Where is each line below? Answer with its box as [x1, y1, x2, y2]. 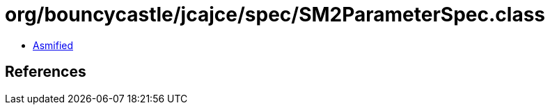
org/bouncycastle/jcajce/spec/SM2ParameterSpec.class [5, 3, 546, 26]
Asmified [33, 39, 74, 51]
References [5, 63, 86, 81]
